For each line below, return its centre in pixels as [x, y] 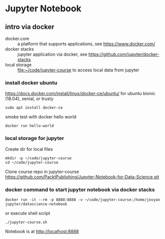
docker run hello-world [30, 126]
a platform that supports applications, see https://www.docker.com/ [86, 44]
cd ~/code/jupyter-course [32, 162]
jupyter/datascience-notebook [36, 204]
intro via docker [30, 27]
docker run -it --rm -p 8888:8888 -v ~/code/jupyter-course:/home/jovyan [83, 200]
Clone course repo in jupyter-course [42, 171]
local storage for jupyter [35, 138]
